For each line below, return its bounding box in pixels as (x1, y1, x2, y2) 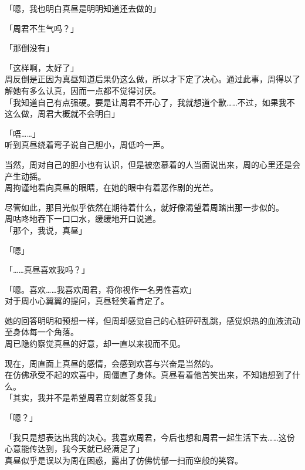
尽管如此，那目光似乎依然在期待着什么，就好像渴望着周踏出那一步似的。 (5, 201, 284, 213)
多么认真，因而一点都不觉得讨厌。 (29, 84, 161, 96)
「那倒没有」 (5, 42, 54, 54)
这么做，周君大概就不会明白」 (5, 107, 120, 120)
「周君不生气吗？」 (5, 22, 79, 34)
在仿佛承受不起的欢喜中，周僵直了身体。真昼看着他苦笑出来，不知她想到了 (5, 368, 292, 381)
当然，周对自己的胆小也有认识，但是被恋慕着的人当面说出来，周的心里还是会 (5, 158, 300, 170)
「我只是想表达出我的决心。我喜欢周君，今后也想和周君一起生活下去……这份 (5, 431, 295, 443)
